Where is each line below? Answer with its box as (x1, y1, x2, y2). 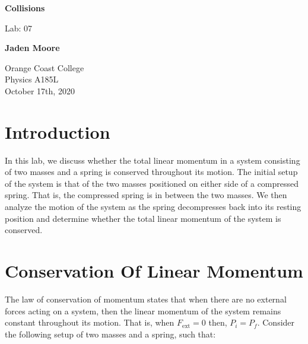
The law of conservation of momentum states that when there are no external (5, 292, 287, 305)
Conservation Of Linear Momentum (5, 259, 303, 283)
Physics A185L (5, 73, 59, 85)
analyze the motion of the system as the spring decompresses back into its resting (5, 200, 301, 213)
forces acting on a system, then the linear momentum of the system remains (5, 304, 281, 317)
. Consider (257, 316, 295, 329)
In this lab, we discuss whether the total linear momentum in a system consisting (5, 154, 300, 166)
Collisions (5, 2, 45, 14)
